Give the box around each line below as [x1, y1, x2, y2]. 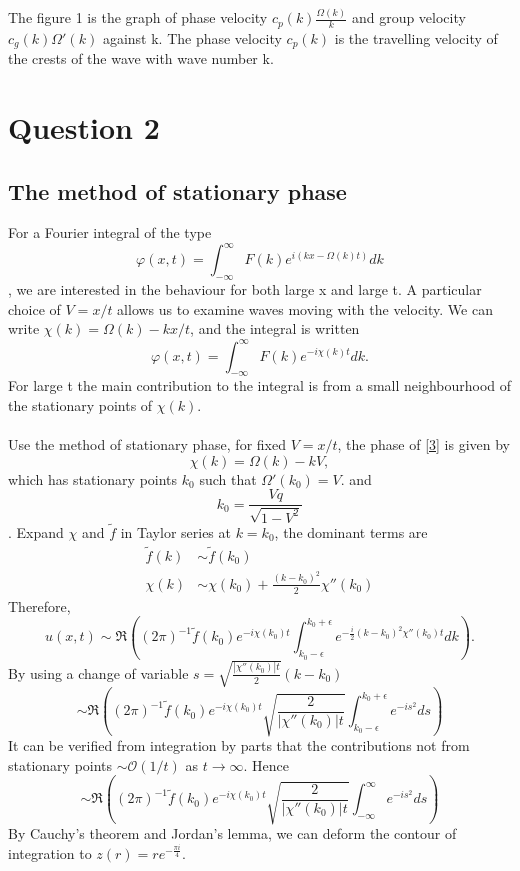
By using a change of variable [8, 662, 189, 683]
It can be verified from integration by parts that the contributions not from [8, 735, 470, 756]
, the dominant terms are [274, 522, 428, 542]
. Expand [8, 522, 64, 542]
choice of [8, 298, 61, 319]
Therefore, [8, 595, 71, 616]
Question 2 [8, 107, 160, 147]
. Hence [243, 754, 290, 775]
